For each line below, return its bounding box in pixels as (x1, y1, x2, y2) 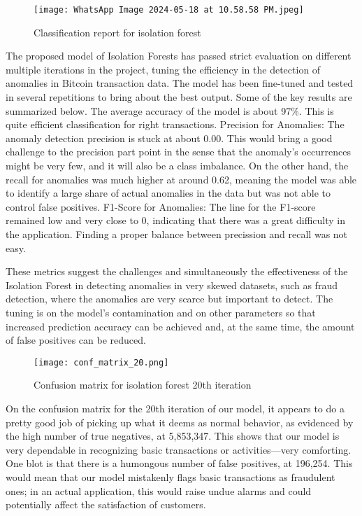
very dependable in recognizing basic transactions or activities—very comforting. (6, 442, 352, 456)
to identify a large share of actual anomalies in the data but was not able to (6, 186, 331, 200)
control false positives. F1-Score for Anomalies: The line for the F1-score (6, 199, 316, 214)
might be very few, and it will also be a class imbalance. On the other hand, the (6, 158, 349, 172)
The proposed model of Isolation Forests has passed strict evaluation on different (6, 48, 352, 63)
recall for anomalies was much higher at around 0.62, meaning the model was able (6, 172, 357, 186)
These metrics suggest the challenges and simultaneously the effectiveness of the (6, 264, 348, 279)
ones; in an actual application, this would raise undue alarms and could (6, 483, 312, 498)
